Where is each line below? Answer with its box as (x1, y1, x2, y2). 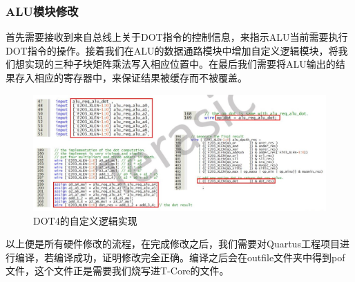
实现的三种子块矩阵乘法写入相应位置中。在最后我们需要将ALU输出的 (24, 57, 336, 71)
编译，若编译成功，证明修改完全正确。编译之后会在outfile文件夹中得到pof (15, 250, 345, 264)
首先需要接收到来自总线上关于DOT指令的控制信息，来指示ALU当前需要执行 (6, 30, 348, 44)
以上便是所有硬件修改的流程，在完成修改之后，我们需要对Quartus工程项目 (6, 236, 340, 251)
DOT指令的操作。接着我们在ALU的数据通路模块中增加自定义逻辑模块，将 (6, 43, 338, 57)
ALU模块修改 (6, 2, 79, 19)
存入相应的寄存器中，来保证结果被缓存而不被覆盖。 (15, 70, 247, 84)
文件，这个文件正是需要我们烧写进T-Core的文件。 (6, 263, 229, 278)
